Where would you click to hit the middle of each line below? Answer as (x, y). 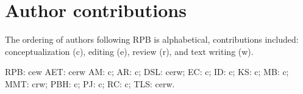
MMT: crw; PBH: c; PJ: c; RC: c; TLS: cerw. (90, 83)
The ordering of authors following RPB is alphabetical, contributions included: (152, 39)
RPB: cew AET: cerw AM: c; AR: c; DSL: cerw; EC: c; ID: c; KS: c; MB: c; (147, 72)
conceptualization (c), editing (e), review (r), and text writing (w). (129, 51)
